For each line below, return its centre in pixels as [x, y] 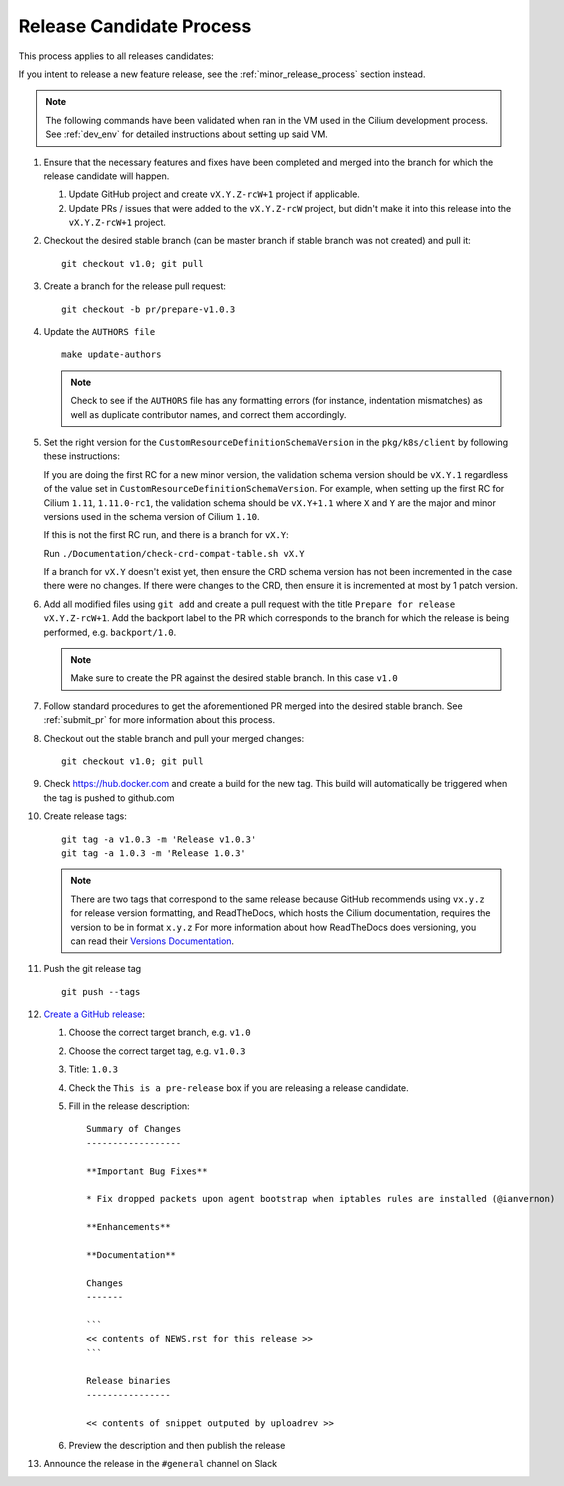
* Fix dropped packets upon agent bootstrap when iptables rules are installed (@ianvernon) [321, 1199]
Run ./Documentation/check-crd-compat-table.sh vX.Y [174, 553]
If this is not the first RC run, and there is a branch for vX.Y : [166, 535]
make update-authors [111, 354]
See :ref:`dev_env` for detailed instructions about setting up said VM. [187, 134]
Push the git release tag [92, 969]
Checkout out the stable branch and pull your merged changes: [174, 738]
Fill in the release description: [129, 1106]
